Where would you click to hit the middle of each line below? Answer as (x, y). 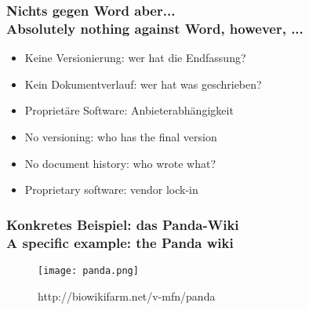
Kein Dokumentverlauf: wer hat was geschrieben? (143, 84)
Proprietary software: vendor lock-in (111, 190)
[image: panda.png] (88, 270)
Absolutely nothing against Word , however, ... (155, 28)
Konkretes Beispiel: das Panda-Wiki (123, 224)
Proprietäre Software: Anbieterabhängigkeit (129, 110)
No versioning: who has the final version (121, 136)
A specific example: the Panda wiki (120, 242)
